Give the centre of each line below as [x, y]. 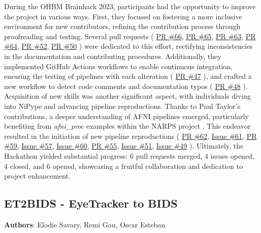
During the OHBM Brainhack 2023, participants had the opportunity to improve [130, 6]
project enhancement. [38, 176]
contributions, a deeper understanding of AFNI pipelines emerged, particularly [126, 116]
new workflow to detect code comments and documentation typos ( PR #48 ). [126, 86]
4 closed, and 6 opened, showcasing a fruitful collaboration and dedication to [124, 166]
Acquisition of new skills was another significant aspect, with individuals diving [127, 96]
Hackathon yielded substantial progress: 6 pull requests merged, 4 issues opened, [129, 155]
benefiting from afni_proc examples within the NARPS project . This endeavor [127, 126]
